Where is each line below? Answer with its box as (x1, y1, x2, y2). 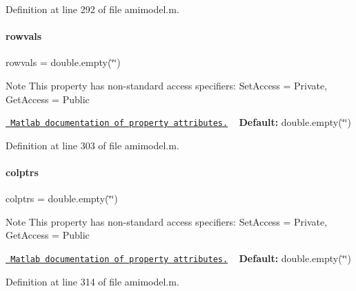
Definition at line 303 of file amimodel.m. (6, 138, 179, 152)
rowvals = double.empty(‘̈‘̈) (6, 55, 121, 69)
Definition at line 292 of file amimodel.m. (6, 2, 179, 16)
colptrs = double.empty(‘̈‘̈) (6, 191, 118, 206)
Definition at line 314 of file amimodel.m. (6, 274, 179, 288)
